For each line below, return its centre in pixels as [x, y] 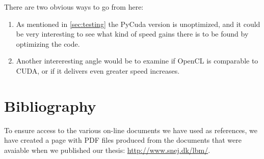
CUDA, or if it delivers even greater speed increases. [98, 70]
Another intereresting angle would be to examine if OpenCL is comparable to [137, 61]
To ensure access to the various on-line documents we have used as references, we [131, 130]
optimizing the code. [48, 43]
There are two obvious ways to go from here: [74, 7]
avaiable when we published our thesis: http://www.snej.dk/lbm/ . [107, 150]
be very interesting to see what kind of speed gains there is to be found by [132, 34]
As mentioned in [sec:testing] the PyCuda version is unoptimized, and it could [138, 24]
